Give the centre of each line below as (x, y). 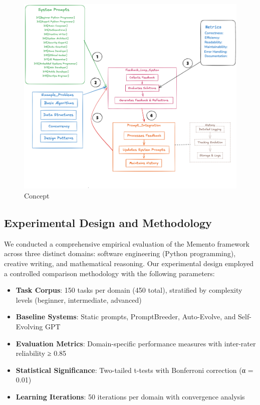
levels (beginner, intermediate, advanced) (79, 299)
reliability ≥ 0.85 (41, 353)
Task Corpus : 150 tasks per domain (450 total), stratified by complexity (129, 290)
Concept (37, 196)
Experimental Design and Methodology (108, 223)
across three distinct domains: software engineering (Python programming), (120, 253)
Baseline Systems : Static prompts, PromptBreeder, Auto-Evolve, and (126, 317)
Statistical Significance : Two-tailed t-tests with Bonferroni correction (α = (135, 370)
